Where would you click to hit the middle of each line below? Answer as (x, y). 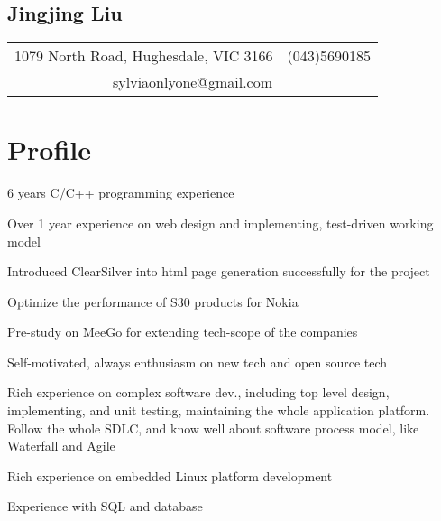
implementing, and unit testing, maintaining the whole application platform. (219, 410)
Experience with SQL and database (105, 506)
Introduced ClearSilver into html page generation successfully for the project (219, 271)
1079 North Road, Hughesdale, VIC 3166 (144, 56)
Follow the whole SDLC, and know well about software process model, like (213, 428)
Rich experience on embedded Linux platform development (170, 475)
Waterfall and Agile (61, 446)
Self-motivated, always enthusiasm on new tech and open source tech (198, 362)
